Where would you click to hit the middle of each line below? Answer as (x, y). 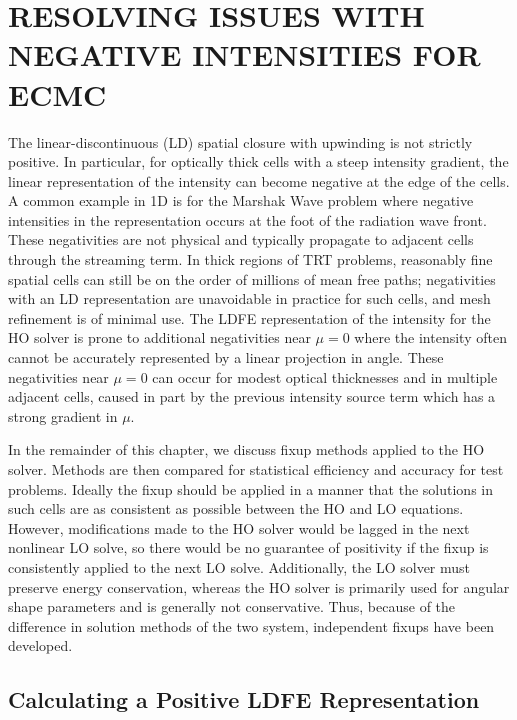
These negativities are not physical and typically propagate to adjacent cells (241, 239)
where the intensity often (430, 337)
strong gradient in (63, 415)
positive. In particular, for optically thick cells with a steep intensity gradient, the (258, 161)
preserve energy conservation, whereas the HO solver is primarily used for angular (259, 586)
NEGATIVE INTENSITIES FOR (244, 54)
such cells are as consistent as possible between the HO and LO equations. (236, 508)
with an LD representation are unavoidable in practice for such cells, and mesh (249, 298)
